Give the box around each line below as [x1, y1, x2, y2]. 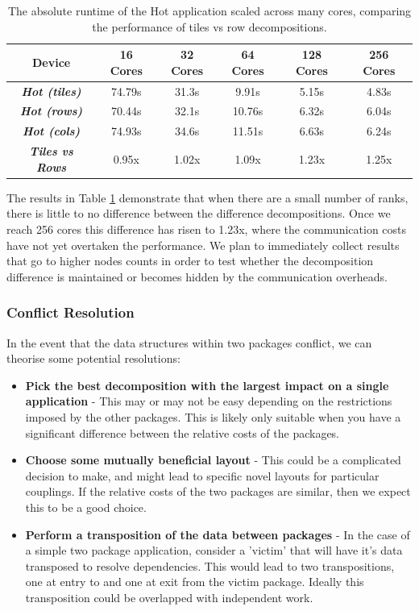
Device [31, 53, 71, 70]
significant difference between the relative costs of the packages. [25, 424, 340, 441]
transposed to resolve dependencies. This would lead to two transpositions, [25, 557, 395, 574]
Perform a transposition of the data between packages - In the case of [25, 526, 410, 542]
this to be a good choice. [25, 498, 147, 515]
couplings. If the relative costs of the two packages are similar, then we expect [25, 483, 411, 500]
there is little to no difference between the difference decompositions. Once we [6, 205, 391, 222]
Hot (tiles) [21, 82, 81, 99]
